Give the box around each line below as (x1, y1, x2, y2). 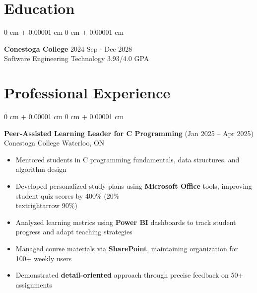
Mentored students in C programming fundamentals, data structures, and (15, 154, 240, 164)
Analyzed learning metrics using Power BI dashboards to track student (15, 217, 236, 227)
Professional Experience (4, 82, 171, 103)
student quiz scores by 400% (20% (15, 190, 120, 201)
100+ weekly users (15, 253, 72, 263)
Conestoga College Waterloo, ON (4, 138, 105, 148)
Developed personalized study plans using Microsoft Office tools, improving (15, 181, 252, 191)
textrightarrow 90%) (15, 200, 77, 211)
